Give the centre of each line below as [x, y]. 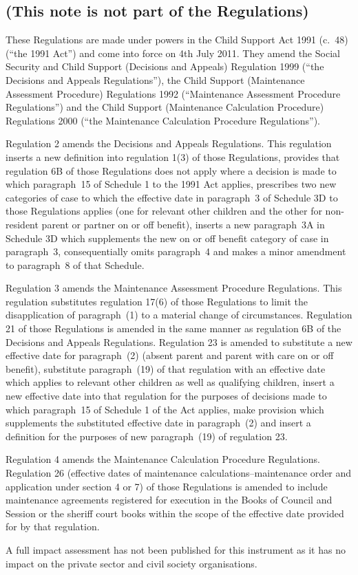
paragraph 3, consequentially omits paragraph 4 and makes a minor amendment [176, 251]
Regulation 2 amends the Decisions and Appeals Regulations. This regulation [169, 143]
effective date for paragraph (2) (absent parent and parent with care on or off [170, 355]
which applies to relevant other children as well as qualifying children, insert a [170, 382]
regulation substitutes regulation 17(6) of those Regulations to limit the [157, 301]
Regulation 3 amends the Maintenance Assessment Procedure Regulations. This [174, 288]
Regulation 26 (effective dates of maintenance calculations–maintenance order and [179, 473]
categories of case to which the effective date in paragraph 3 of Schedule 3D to [172, 197]
